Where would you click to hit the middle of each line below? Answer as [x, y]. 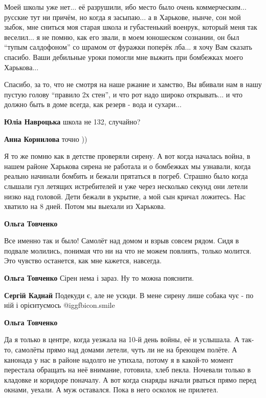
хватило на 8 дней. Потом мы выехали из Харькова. [85, 206]
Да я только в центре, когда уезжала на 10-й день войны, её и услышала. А [122, 339]
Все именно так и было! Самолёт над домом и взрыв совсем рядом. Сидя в [121, 240]
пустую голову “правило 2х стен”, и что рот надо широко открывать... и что [123, 94]
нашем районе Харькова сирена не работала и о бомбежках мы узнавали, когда [127, 166]
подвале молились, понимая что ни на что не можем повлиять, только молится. [128, 250]
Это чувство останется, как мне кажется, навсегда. [83, 260]
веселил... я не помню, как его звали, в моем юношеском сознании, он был [122, 37]
